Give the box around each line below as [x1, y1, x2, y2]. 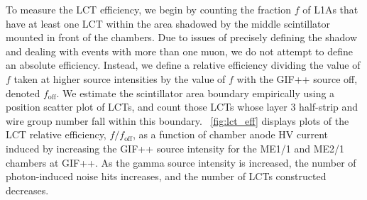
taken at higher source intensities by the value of [13, 71, 226, 86]
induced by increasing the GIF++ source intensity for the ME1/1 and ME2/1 [6, 140, 345, 155]
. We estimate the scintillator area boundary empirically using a [56, 85, 335, 100]
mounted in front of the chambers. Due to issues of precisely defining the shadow [6, 30, 358, 45]
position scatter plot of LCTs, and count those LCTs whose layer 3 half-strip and [6, 99, 358, 114]
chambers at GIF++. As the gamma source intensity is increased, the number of [6, 155, 356, 170]
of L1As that [302, 2, 358, 16]
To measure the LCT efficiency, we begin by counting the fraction [6, 2, 292, 16]
